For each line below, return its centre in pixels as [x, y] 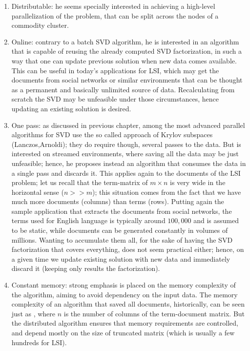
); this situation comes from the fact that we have [167, 192]
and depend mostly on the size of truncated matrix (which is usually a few [123, 332]
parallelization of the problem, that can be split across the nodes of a [115, 15]
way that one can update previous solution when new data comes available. [124, 60]
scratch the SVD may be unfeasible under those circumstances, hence [115, 99]
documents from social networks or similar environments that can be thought [127, 80]
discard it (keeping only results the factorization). [86, 268]
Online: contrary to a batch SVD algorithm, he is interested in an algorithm [125, 41]
